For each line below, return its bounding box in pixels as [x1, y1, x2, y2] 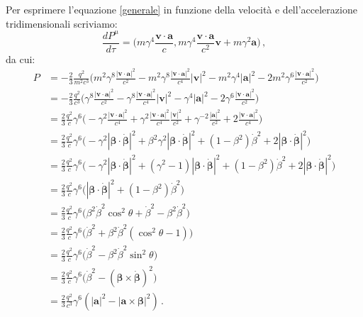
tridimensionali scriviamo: [6, 16, 118, 30]
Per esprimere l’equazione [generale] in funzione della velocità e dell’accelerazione [6, 2, 357, 16]
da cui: [6, 51, 35, 66]
